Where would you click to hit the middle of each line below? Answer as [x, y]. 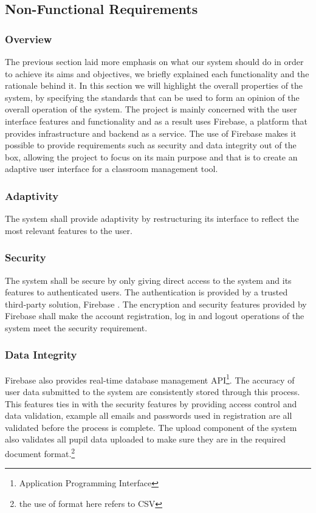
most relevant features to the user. [69, 230]
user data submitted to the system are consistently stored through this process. [153, 391]
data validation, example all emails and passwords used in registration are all [149, 415]
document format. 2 [40, 452]
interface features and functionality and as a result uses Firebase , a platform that [156, 121]
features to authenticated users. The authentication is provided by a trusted [146, 292]
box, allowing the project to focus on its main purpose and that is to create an [151, 157]
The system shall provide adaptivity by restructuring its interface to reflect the [152, 219]
